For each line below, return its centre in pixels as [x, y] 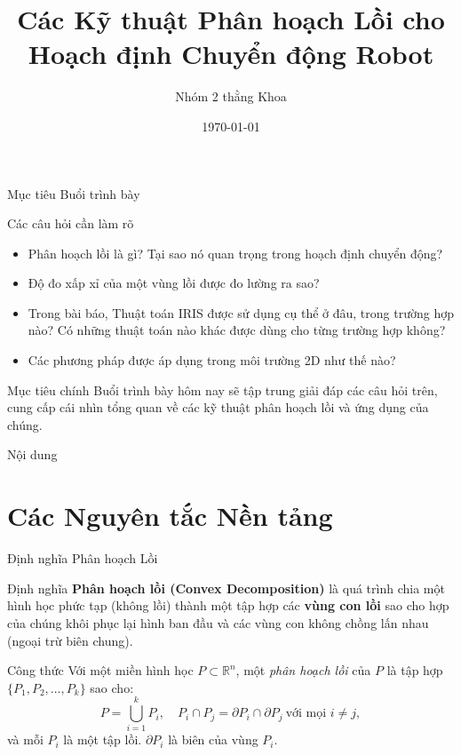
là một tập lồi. [103, 739]
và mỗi [25, 739]
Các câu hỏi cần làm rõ [71, 223]
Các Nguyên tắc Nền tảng [170, 516]
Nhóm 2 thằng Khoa [231, 96]
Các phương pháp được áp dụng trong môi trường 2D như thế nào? [212, 360]
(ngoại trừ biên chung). [70, 640]
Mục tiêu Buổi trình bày [74, 193]
